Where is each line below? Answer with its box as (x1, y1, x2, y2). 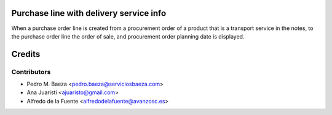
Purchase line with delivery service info (11, 8, 167, 18)
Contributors (11, 67, 51, 76)
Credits (11, 49, 41, 59)
